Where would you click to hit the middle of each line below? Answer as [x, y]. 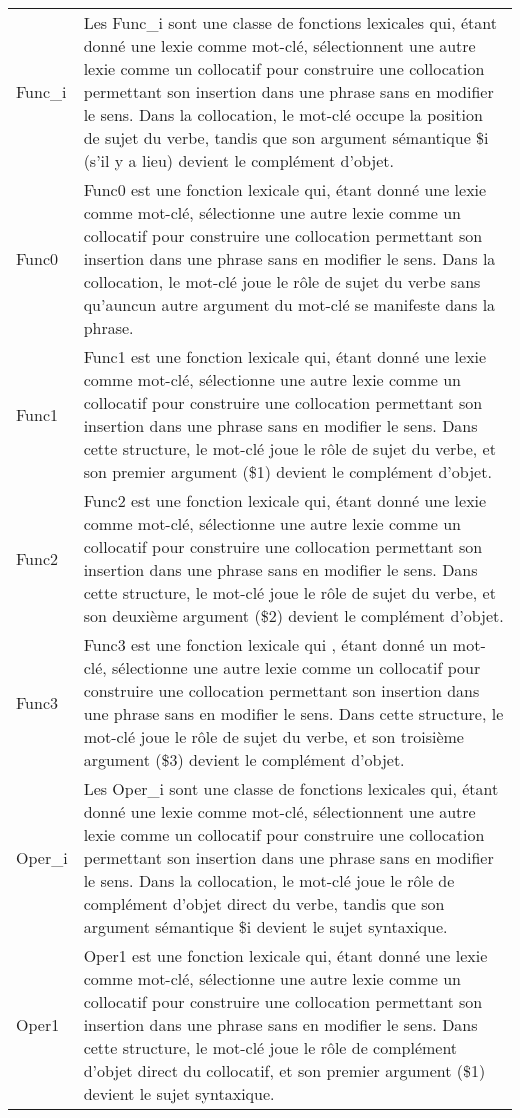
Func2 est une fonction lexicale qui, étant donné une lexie [285, 500]
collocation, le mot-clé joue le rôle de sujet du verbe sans [282, 281]
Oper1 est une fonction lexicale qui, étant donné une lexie [285, 955]
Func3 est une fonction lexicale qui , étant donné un [265, 644]
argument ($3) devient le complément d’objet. [244, 759]
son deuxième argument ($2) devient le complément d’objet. [293, 615]
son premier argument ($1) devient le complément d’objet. [287, 471]
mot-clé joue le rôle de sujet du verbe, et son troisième [273, 736]
